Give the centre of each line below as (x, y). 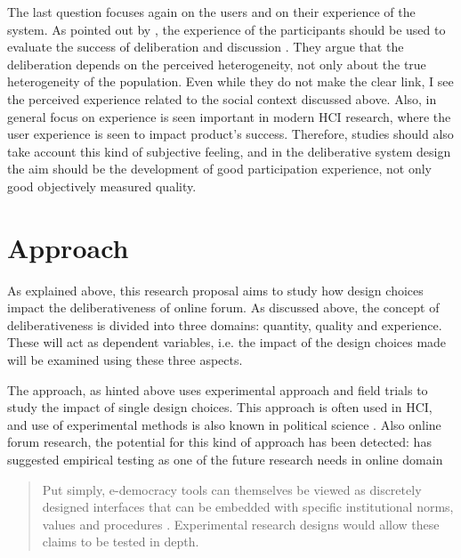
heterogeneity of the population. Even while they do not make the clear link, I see (230, 81)
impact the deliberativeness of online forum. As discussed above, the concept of (223, 307)
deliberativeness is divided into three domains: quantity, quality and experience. (225, 324)
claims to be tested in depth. (121, 542)
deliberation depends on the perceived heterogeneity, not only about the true (217, 64)
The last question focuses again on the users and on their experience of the (211, 12)
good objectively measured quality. (102, 186)
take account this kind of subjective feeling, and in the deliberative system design (229, 151)
